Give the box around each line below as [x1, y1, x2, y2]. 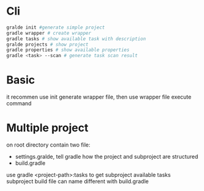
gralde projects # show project [6, 41, 89, 47]
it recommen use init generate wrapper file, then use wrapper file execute [6, 93, 192, 101]
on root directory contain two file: [6, 141, 90, 148]
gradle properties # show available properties [6, 47, 130, 53]
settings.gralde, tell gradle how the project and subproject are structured [15, 153, 199, 161]
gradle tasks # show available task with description [6, 35, 147, 42]
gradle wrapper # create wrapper [6, 30, 92, 36]
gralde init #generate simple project [6, 24, 105, 30]
